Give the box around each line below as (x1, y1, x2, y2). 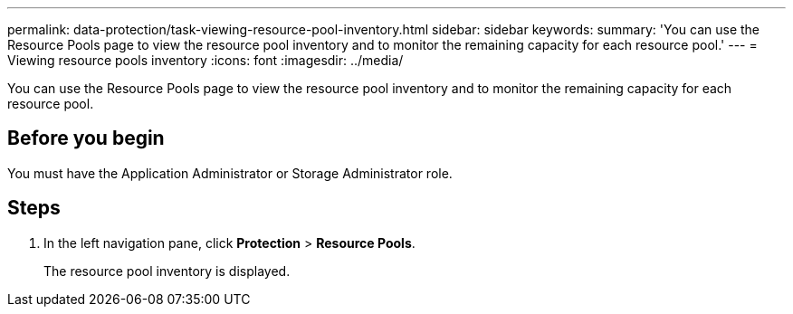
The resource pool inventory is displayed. (43, 262, 291, 279)
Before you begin (7, 127, 165, 150)
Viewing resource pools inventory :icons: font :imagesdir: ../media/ (7, 52, 404, 68)
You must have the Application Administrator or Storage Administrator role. (7, 165, 453, 181)
